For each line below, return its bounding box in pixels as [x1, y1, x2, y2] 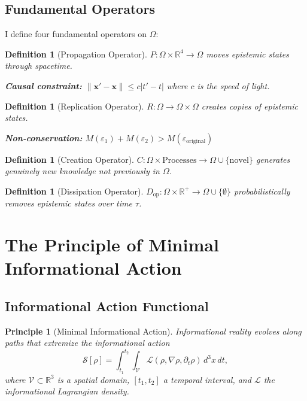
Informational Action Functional [5, 296, 209, 315]
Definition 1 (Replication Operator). [5, 99, 144, 112]
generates [256, 153, 290, 165]
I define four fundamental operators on [5, 28, 147, 40]
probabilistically [233, 184, 290, 197]
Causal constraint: [5, 79, 82, 92]
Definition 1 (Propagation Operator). [5, 47, 147, 60]
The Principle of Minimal [5, 232, 219, 257]
